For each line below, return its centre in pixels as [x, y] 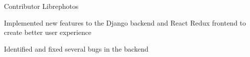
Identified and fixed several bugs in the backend [76, 48]
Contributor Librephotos [41, 6]
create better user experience [48, 32]
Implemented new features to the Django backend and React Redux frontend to [125, 22]
